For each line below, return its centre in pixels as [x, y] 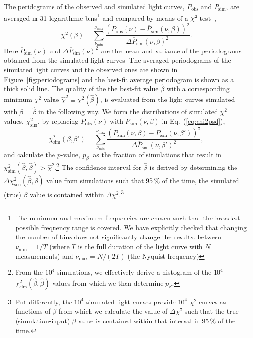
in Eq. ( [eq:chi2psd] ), [193, 121]
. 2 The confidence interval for [98, 167]
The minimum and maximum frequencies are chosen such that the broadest [128, 218]
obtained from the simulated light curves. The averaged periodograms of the [117, 60]
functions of [33, 311]
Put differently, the [44, 301]
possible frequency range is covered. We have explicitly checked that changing [131, 227]
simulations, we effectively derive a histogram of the [134, 272]
